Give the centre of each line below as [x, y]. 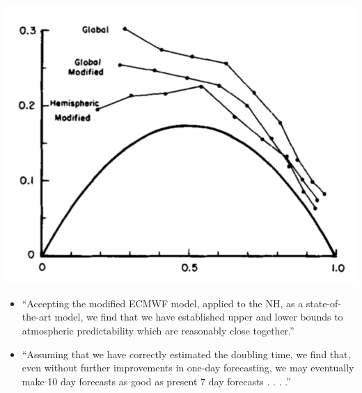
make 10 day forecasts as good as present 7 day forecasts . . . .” [156, 381]
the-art [37, 317]
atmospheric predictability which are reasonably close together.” [158, 331]
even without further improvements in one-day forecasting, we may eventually [188, 368]
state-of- [324, 303]
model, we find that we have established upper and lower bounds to [199, 317]
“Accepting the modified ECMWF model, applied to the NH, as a [163, 303]
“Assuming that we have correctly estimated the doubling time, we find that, [186, 354]
